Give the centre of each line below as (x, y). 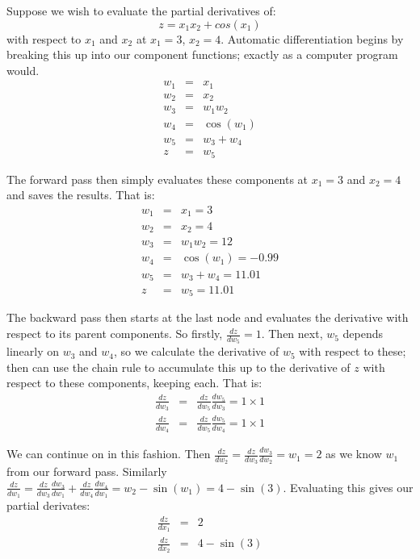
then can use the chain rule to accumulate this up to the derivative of (178, 367)
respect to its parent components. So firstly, (115, 334)
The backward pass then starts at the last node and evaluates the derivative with (208, 317)
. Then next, (292, 334)
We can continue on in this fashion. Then (109, 454)
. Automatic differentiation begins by (312, 38)
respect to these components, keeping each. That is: (134, 383)
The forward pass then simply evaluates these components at (157, 179)
